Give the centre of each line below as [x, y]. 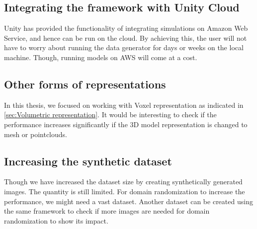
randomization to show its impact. [56, 220]
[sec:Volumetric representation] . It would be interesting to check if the [110, 114]
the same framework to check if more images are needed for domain [107, 211]
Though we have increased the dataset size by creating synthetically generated [123, 182]
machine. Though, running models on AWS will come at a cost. [101, 57]
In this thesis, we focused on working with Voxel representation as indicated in [124, 105]
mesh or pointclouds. [36, 134]
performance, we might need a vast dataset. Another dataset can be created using [128, 201]
